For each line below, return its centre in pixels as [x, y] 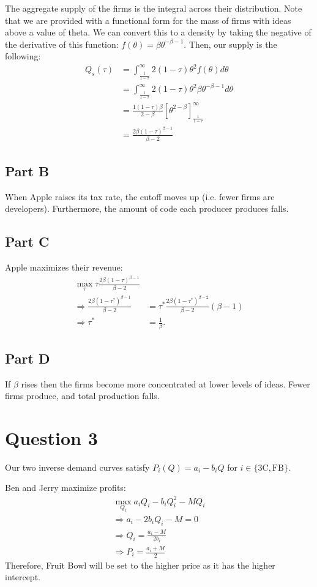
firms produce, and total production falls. [82, 396]
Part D [28, 358]
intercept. [23, 577]
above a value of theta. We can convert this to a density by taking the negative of [158, 32]
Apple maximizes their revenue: [64, 267]
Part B [27, 170]
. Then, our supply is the [230, 44]
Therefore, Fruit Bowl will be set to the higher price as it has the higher [140, 565]
